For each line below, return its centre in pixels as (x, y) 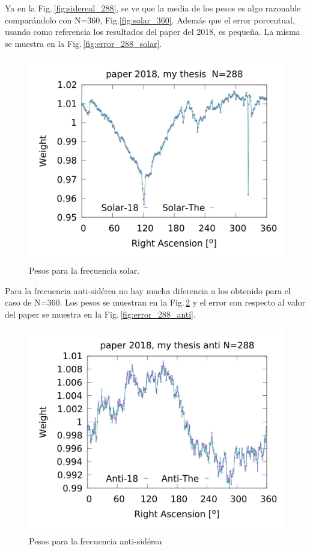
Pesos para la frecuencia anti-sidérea (96, 541)
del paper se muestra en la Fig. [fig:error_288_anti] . (100, 314)
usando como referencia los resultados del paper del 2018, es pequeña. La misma (153, 32)
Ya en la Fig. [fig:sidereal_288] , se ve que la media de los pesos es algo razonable (153, 8)
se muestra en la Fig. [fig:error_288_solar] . (84, 43)
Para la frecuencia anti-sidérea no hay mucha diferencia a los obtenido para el (148, 290)
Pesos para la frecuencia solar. (84, 270)
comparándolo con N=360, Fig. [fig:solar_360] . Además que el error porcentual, (150, 20)
